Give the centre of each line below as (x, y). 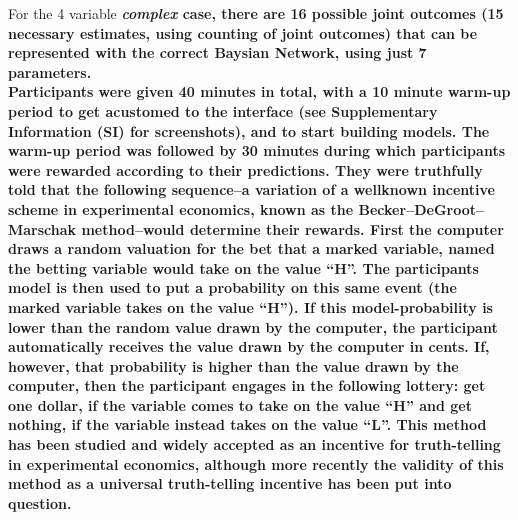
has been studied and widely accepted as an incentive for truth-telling (254, 444)
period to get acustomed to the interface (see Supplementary (223, 110)
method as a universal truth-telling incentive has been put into (230, 483)
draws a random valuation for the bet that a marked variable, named (251, 248)
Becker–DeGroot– (421, 208)
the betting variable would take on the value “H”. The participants (243, 267)
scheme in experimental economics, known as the (181, 208)
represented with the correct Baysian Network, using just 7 (217, 52)
